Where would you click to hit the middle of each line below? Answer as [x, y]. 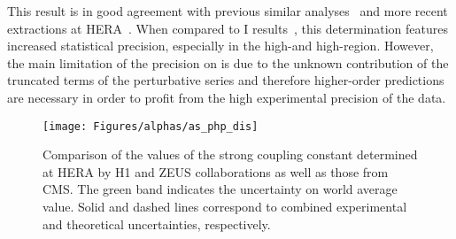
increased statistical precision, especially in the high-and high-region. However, [220, 46]
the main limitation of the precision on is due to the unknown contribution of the [228, 62]
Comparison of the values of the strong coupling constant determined [230, 154]
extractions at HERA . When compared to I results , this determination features [228, 28]
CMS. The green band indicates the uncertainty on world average [220, 189]
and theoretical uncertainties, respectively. [157, 224]
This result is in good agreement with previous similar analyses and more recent [228, 11]
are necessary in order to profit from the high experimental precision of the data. [227, 97]
